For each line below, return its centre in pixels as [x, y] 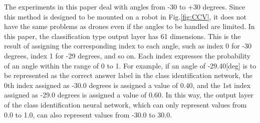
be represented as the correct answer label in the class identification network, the [128, 75]
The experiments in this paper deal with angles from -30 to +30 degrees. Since [125, 6]
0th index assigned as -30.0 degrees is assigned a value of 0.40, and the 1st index [127, 85]
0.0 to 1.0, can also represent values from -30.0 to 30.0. [88, 114]
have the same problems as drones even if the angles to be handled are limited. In [129, 26]
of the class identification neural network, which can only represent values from [125, 104]
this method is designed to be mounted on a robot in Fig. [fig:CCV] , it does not [125, 16]
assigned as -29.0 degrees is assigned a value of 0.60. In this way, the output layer [129, 95]
